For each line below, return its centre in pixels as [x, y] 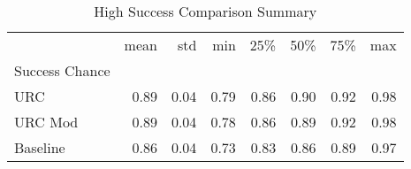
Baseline [40, 147]
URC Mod [46, 122]
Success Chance [62, 70]
